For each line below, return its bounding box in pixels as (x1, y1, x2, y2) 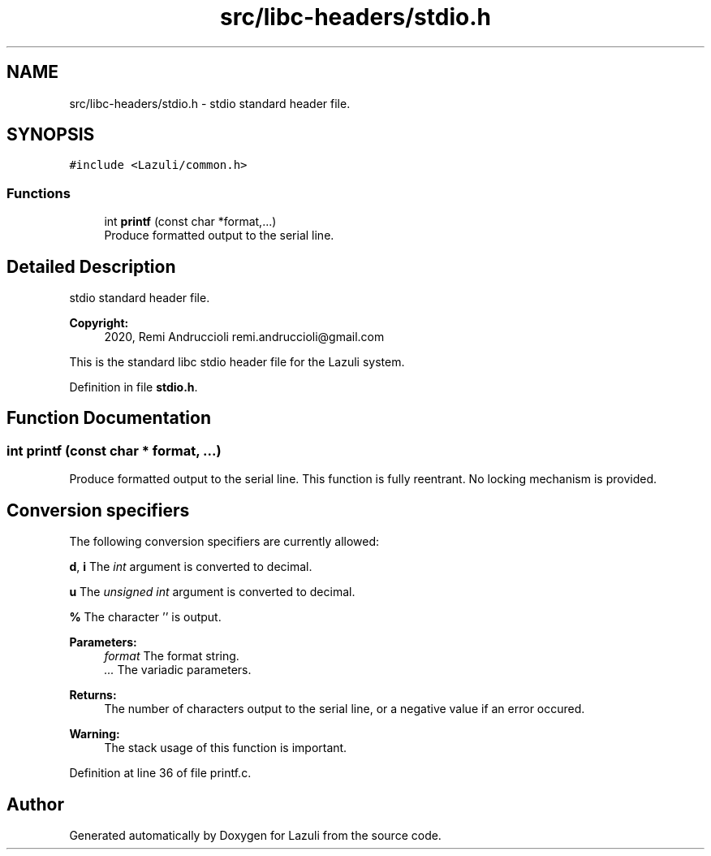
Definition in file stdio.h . (69, 380, 198, 395)
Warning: (69, 727, 120, 741)
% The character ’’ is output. (69, 610, 222, 625)
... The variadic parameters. (104, 663, 252, 677)
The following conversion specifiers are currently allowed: (69, 534, 380, 549)
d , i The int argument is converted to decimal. (69, 560, 312, 574)
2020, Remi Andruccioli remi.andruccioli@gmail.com (104, 330, 385, 344)
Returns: (69, 688, 117, 703)
